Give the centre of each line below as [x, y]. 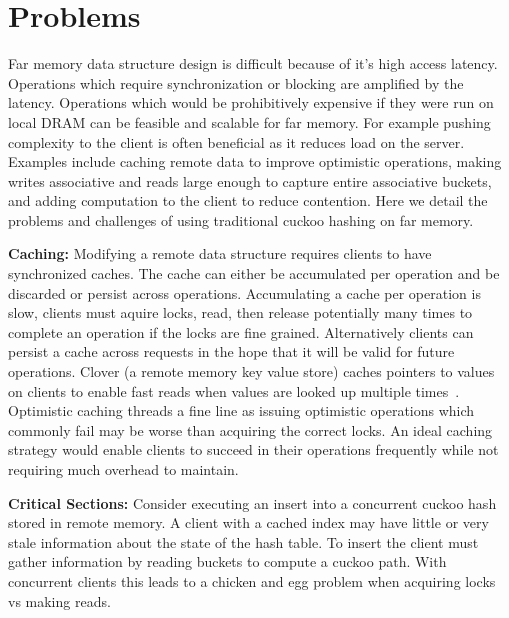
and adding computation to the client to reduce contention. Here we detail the [248, 200]
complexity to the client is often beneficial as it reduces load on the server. [236, 141]
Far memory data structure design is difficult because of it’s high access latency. [253, 63]
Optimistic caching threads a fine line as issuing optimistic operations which [241, 410]
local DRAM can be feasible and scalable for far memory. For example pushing [249, 121]
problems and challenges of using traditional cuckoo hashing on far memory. [241, 219]
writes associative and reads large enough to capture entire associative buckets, [250, 180]
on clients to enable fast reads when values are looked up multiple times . [234, 390]
